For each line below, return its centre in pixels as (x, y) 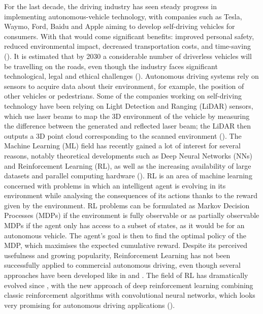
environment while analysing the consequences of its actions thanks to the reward (131, 195)
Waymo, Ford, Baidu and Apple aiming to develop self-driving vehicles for (120, 26)
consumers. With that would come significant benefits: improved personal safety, (129, 36)
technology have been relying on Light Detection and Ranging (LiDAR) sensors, (129, 105)
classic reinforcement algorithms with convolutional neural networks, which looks (130, 295)
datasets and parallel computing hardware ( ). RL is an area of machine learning (128, 176)
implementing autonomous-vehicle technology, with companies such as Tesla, (123, 16)
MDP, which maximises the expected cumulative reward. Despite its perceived (126, 245)
